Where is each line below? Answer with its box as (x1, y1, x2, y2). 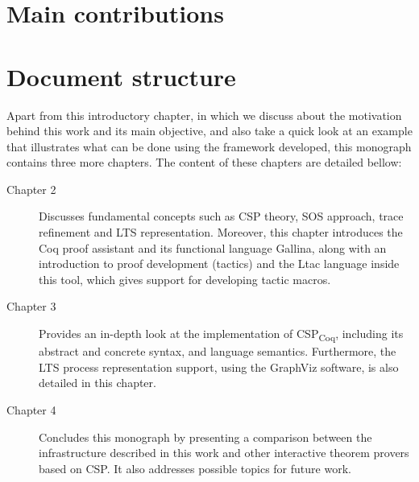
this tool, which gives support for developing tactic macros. (39, 270, 331, 287)
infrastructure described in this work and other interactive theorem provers (39, 444, 409, 461)
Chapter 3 (6, 298, 56, 315)
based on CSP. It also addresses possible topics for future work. (39, 459, 351, 476)
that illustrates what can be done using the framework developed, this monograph (6, 138, 412, 154)
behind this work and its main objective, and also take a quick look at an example (6, 122, 413, 139)
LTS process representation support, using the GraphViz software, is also (39, 358, 399, 375)
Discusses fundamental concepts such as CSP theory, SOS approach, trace (39, 208, 404, 225)
